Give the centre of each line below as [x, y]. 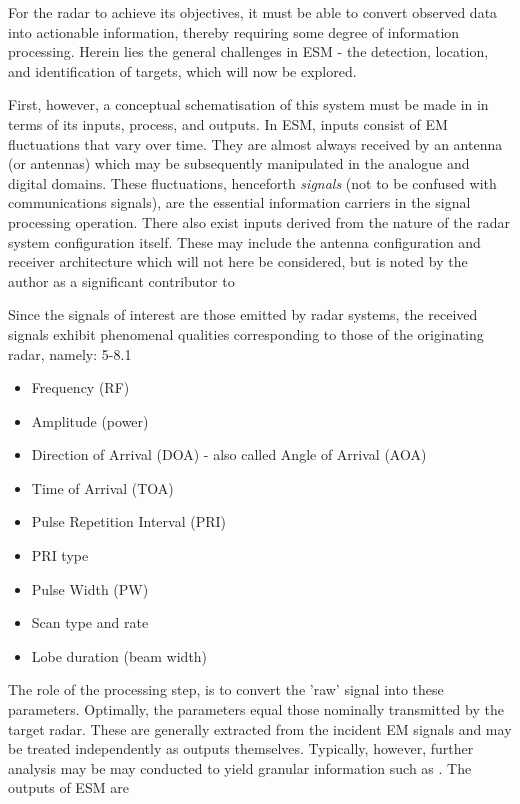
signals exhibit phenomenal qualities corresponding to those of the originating [246, 333]
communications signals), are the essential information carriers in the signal [239, 202]
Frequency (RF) [80, 387]
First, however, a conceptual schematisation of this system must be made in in [248, 104]
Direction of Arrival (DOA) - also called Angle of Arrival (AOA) [229, 454]
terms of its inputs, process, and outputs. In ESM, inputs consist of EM [228, 123]
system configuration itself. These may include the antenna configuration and [244, 241]
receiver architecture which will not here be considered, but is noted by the [238, 261]
